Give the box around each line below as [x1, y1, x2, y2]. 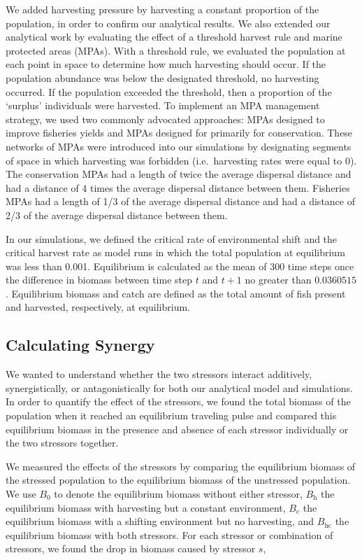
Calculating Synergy [6, 334, 155, 356]
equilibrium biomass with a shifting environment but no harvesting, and [6, 514, 314, 528]
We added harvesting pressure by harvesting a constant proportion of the [6, 2, 319, 16]
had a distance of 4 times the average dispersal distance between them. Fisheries [6, 180, 350, 195]
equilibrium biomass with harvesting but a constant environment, [6, 500, 286, 514]
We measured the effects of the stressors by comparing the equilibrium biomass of [6, 458, 356, 473]
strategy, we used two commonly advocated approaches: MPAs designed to [6, 111, 325, 126]
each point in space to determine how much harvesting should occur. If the [6, 57, 326, 71]
